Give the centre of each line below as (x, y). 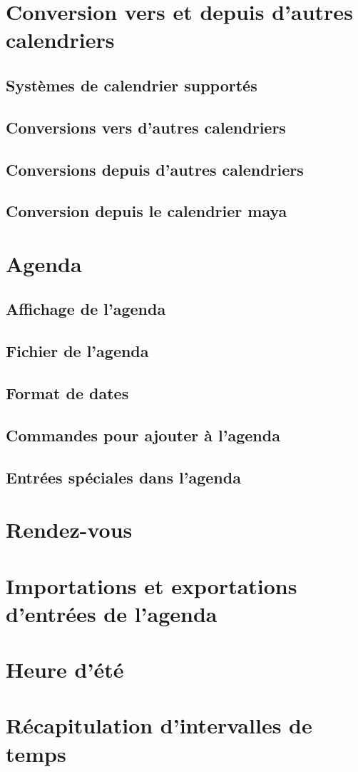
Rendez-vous (69, 530)
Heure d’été (65, 670)
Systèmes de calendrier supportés (132, 85)
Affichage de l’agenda (86, 309)
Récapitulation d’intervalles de (159, 725)
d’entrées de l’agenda (112, 613)
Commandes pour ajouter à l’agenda (143, 435)
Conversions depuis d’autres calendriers (155, 169)
